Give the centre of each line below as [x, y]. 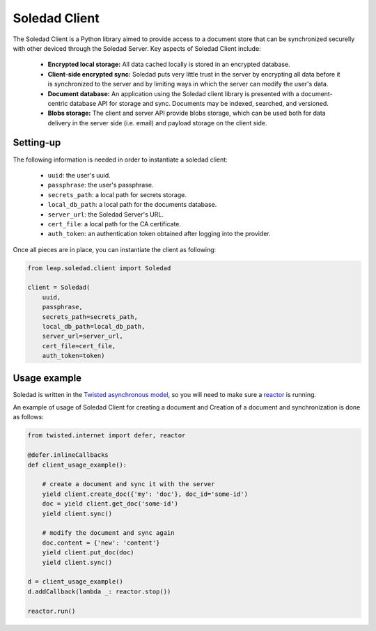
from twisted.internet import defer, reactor [107, 436]
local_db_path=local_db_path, [94, 327]
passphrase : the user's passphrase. [101, 185]
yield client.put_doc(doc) [88, 553]
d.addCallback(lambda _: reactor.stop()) [99, 591]
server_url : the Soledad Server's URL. [105, 214]
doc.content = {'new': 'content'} [101, 543]
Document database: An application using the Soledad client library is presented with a [173, 93]
